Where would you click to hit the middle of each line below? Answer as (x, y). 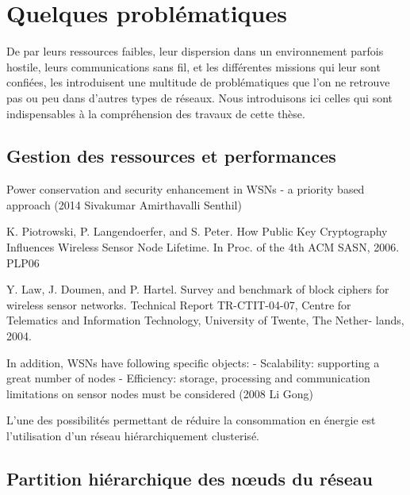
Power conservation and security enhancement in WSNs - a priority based (186, 189)
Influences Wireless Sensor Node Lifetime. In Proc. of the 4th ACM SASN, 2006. (203, 247)
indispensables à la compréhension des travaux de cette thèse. (156, 113)
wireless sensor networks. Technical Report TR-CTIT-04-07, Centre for (179, 304)
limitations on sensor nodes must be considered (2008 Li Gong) (160, 393)
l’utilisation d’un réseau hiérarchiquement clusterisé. (133, 436)
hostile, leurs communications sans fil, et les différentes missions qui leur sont (194, 66)
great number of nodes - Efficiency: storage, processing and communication (188, 378)
